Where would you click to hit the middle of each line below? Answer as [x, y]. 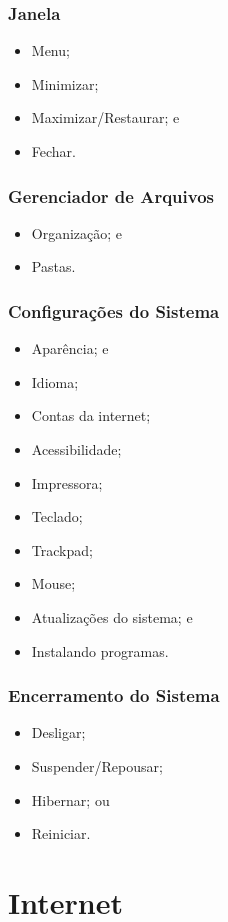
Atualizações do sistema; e [112, 616]
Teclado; [57, 516]
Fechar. [53, 151]
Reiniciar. [61, 833]
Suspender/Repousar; [97, 765]
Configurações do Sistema [114, 310]
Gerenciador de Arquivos [111, 195]
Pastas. [53, 266]
